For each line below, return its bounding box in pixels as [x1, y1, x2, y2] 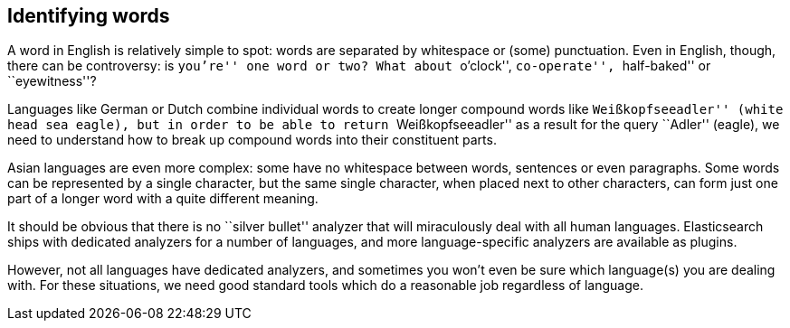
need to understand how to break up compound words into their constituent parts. [7, 132, 497, 148]
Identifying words [7, 5, 170, 27]
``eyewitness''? [7, 73, 97, 89]
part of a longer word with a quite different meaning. [7, 191, 319, 207]
